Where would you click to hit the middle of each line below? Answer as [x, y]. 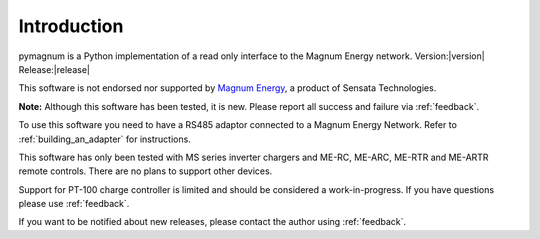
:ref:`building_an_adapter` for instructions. [105, 139]
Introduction [71, 26]
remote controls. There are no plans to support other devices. [145, 171]
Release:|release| [54, 69]
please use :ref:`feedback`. [74, 204]
